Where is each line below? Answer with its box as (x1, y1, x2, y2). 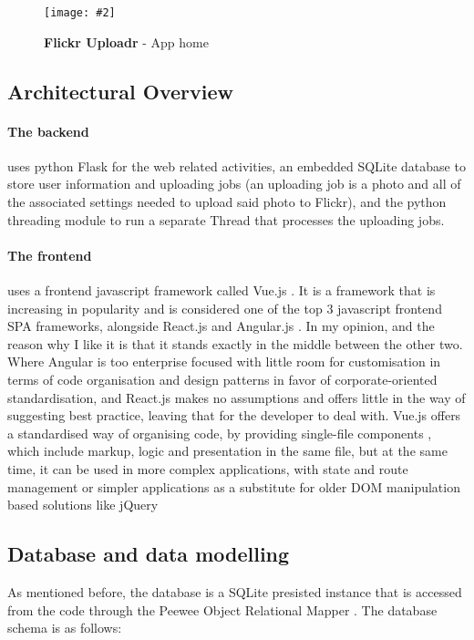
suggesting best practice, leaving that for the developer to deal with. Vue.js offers (7, 406, 461, 425)
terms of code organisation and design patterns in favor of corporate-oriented (7, 369, 438, 388)
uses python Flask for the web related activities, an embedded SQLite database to (7, 156, 466, 175)
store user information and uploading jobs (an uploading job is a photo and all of (7, 174, 461, 193)
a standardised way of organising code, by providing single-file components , (7, 423, 432, 442)
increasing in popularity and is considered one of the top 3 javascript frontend (7, 298, 442, 317)
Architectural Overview (7, 77, 234, 105)
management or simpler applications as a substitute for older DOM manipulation (7, 477, 460, 496)
